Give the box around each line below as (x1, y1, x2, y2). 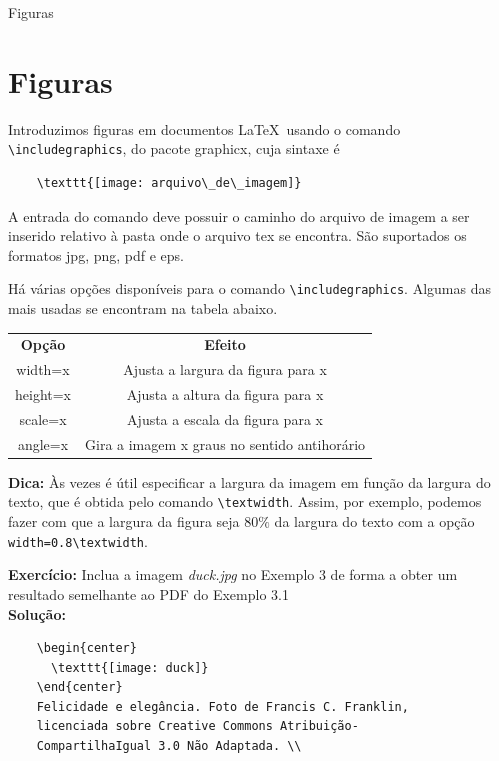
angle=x (17, 433, 69, 454)
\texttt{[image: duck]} (50, 660, 209, 675)
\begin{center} (36, 641, 137, 656)
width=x (16, 359, 70, 380)
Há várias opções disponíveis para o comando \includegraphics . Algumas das (8, 278, 491, 299)
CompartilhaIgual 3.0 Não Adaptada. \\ (36, 739, 302, 754)
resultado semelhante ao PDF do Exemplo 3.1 (8, 583, 289, 604)
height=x (15, 384, 72, 405)
